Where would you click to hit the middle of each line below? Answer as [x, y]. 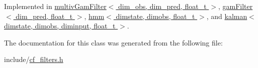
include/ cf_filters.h [34, 59]
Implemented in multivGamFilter [55, 6]
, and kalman [227, 16]
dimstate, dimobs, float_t [155, 16]
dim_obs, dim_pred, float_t [162, 6]
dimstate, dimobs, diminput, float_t [60, 26]
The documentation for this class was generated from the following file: [113, 42]
